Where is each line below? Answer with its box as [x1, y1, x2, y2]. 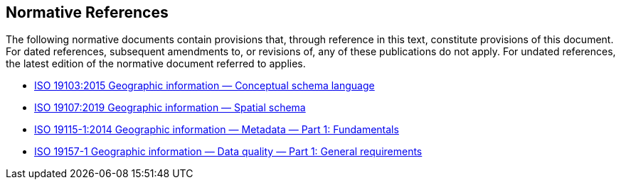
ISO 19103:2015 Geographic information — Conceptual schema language [34, 79, 375, 92]
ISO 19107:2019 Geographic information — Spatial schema [34, 101, 306, 114]
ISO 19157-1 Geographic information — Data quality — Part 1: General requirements [34, 145, 423, 158]
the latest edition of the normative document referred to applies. [6, 57, 306, 70]
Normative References [6, 4, 169, 21]
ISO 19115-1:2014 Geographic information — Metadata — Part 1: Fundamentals [34, 123, 399, 136]
